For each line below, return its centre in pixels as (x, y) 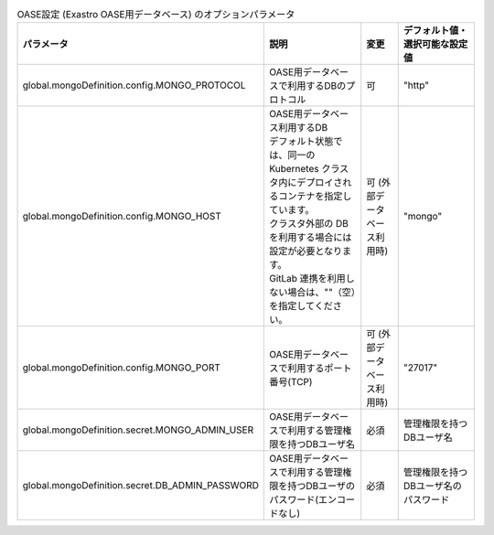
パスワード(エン (303, 500)
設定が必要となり (306, 251)
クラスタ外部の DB (309, 224)
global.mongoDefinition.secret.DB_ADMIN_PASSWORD (141, 486)
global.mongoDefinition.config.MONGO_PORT (122, 368)
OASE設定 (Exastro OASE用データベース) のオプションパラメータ (156, 15)
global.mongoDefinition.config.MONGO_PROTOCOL (134, 85)
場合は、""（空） (321, 293)
